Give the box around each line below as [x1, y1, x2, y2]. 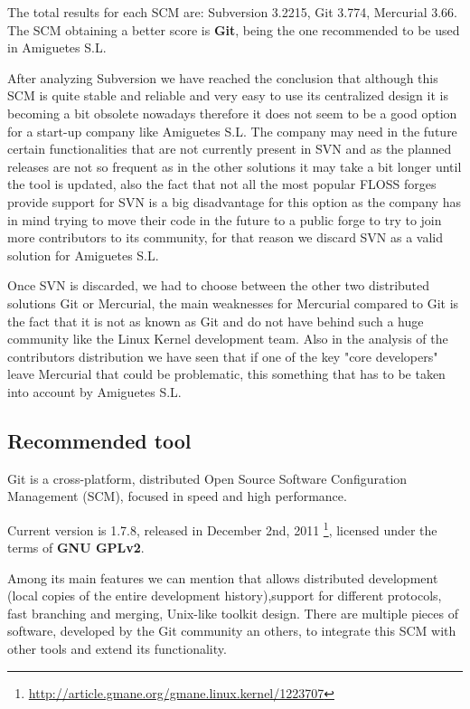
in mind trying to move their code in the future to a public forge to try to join [7, 210, 442, 229]
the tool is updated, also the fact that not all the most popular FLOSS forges [7, 175, 437, 194]
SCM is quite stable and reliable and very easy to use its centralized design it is [7, 86, 448, 105]
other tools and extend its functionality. [7, 639, 227, 658]
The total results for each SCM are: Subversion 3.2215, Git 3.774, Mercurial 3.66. [7, 3, 457, 21]
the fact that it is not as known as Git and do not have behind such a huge [7, 311, 424, 330]
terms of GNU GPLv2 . [7, 538, 145, 557]
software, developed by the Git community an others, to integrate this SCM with [7, 621, 456, 640]
